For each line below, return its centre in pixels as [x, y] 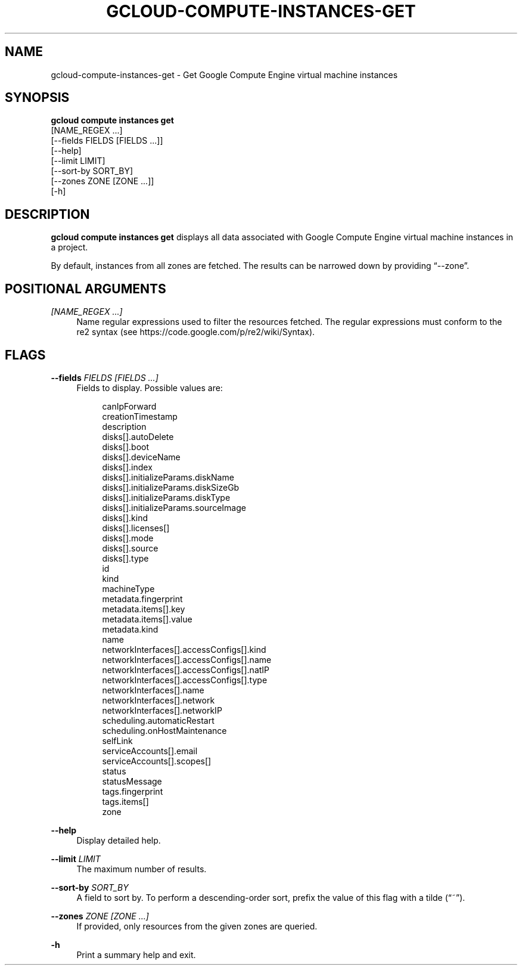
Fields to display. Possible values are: [150, 388]
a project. [69, 247]
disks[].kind [125, 517]
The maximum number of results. [142, 869]
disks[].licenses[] [136, 528]
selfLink [117, 740]
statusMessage [132, 781]
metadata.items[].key [144, 609]
